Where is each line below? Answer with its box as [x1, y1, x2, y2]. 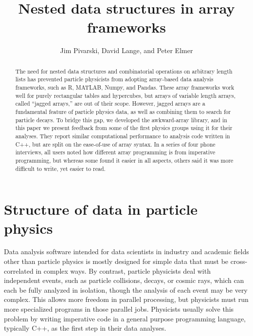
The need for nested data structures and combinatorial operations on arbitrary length [15, 67, 233, 75]
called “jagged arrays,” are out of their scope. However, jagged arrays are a [15, 99, 205, 108]
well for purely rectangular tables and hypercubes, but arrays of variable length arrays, [15, 91, 235, 99]
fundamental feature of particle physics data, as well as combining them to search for [15, 107, 231, 115]
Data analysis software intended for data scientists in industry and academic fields [4, 246, 249, 257]
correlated [4, 265, 34, 276]
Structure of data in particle [4, 199, 198, 219]
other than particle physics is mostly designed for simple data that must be [4, 256, 229, 266]
